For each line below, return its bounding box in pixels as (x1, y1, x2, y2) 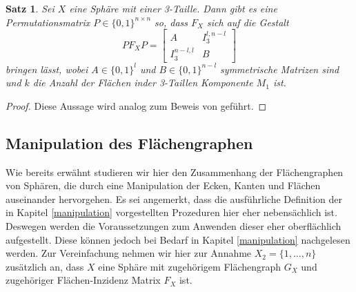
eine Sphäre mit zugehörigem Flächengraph (98, 259, 281, 273)
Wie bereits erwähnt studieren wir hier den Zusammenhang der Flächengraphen (6, 164, 344, 179)
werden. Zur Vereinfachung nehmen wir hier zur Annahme (6, 246, 252, 260)
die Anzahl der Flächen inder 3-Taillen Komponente (32, 75, 253, 90)
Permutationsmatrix (6, 14, 90, 29)
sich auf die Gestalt (207, 14, 289, 29)
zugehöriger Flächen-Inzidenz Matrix (6, 273, 161, 287)
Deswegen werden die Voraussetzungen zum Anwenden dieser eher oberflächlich (6, 219, 342, 233)
